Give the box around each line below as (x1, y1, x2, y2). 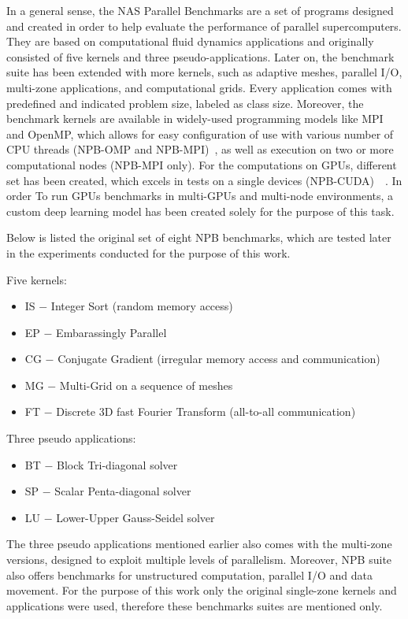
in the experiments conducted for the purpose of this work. (6, 244, 291, 261)
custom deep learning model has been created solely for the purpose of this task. (6, 202, 395, 219)
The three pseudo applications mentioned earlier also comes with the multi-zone (6, 536, 392, 552)
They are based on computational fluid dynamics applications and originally (6, 33, 374, 50)
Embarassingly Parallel (56, 324, 167, 340)
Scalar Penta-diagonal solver (54, 483, 191, 499)
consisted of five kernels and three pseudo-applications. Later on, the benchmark (6, 48, 395, 65)
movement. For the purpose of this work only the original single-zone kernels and (6, 582, 397, 599)
